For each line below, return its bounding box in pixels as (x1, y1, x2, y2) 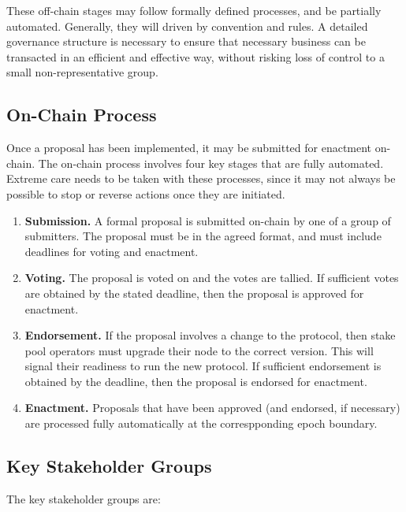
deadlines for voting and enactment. (24, 243, 199, 259)
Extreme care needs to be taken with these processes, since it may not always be (6, 170, 396, 187)
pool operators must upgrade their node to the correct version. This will (24, 342, 374, 358)
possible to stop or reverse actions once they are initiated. (6, 185, 285, 202)
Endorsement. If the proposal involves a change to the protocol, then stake (24, 327, 396, 343)
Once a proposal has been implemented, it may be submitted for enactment (6, 139, 372, 156)
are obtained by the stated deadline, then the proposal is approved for (24, 284, 364, 301)
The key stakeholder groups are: (6, 490, 161, 506)
